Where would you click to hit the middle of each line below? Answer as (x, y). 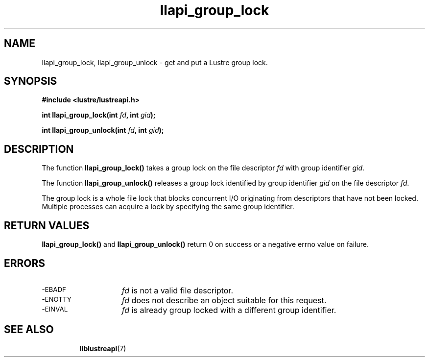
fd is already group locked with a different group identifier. (229, 310)
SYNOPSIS (31, 81)
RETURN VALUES (47, 225)
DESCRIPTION (39, 149)
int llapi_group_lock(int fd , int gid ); (99, 115)
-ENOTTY (57, 299)
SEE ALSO (29, 330)
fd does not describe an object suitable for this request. (224, 300)
